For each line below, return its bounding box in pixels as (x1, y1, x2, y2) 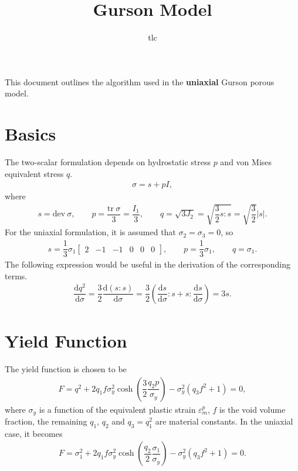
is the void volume (219, 403, 286, 415)
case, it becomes (5, 427, 63, 439)
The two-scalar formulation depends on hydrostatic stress (5, 156, 211, 168)
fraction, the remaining (5, 415, 87, 427)
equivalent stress (5, 167, 64, 179)
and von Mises (220, 156, 272, 168)
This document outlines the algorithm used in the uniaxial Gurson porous (5, 75, 275, 88)
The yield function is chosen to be (5, 363, 127, 375)
